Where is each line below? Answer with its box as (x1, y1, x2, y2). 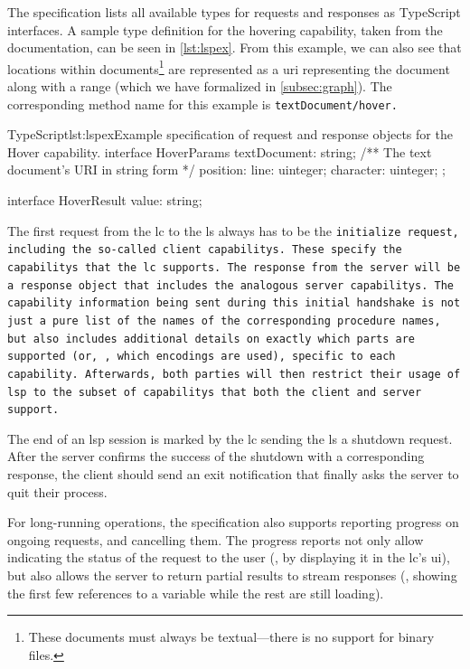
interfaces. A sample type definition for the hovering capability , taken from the (7, 20, 443, 39)
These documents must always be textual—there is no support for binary (28, 627, 435, 646)
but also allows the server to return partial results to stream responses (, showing (7, 566, 457, 585)
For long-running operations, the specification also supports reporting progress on (7, 513, 459, 532)
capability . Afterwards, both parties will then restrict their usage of (7, 367, 461, 381)
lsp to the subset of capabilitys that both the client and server (7, 385, 422, 399)
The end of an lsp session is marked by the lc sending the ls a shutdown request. (7, 429, 453, 448)
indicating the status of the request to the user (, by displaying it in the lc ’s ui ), (7, 548, 450, 567)
